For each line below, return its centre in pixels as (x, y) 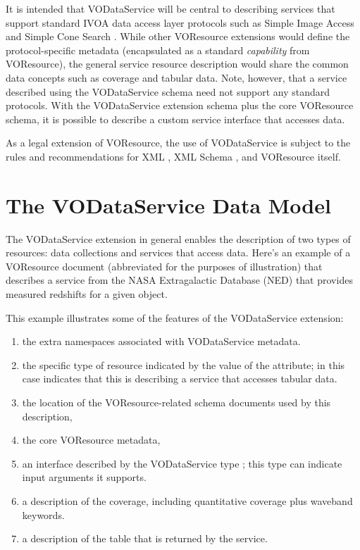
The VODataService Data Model (168, 205)
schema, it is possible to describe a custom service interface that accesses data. (175, 119)
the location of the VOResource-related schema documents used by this (176, 402)
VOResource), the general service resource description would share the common (177, 64)
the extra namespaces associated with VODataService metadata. (161, 341)
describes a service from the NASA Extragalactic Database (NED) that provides (179, 280)
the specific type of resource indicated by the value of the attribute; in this (184, 364)
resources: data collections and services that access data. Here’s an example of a (178, 252)
